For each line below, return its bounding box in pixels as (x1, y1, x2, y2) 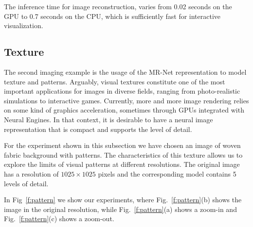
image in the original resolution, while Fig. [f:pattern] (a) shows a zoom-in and (4, 204, 237, 214)
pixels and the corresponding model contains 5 (98, 168, 236, 178)
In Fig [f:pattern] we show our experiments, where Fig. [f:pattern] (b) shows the (4, 195, 242, 205)
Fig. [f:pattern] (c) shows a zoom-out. (4, 213, 114, 224)
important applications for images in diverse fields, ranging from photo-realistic (4, 86, 240, 96)
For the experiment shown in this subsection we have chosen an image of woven (4, 140, 241, 150)
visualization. (4, 20, 43, 31)
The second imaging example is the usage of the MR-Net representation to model (4, 66, 247, 77)
